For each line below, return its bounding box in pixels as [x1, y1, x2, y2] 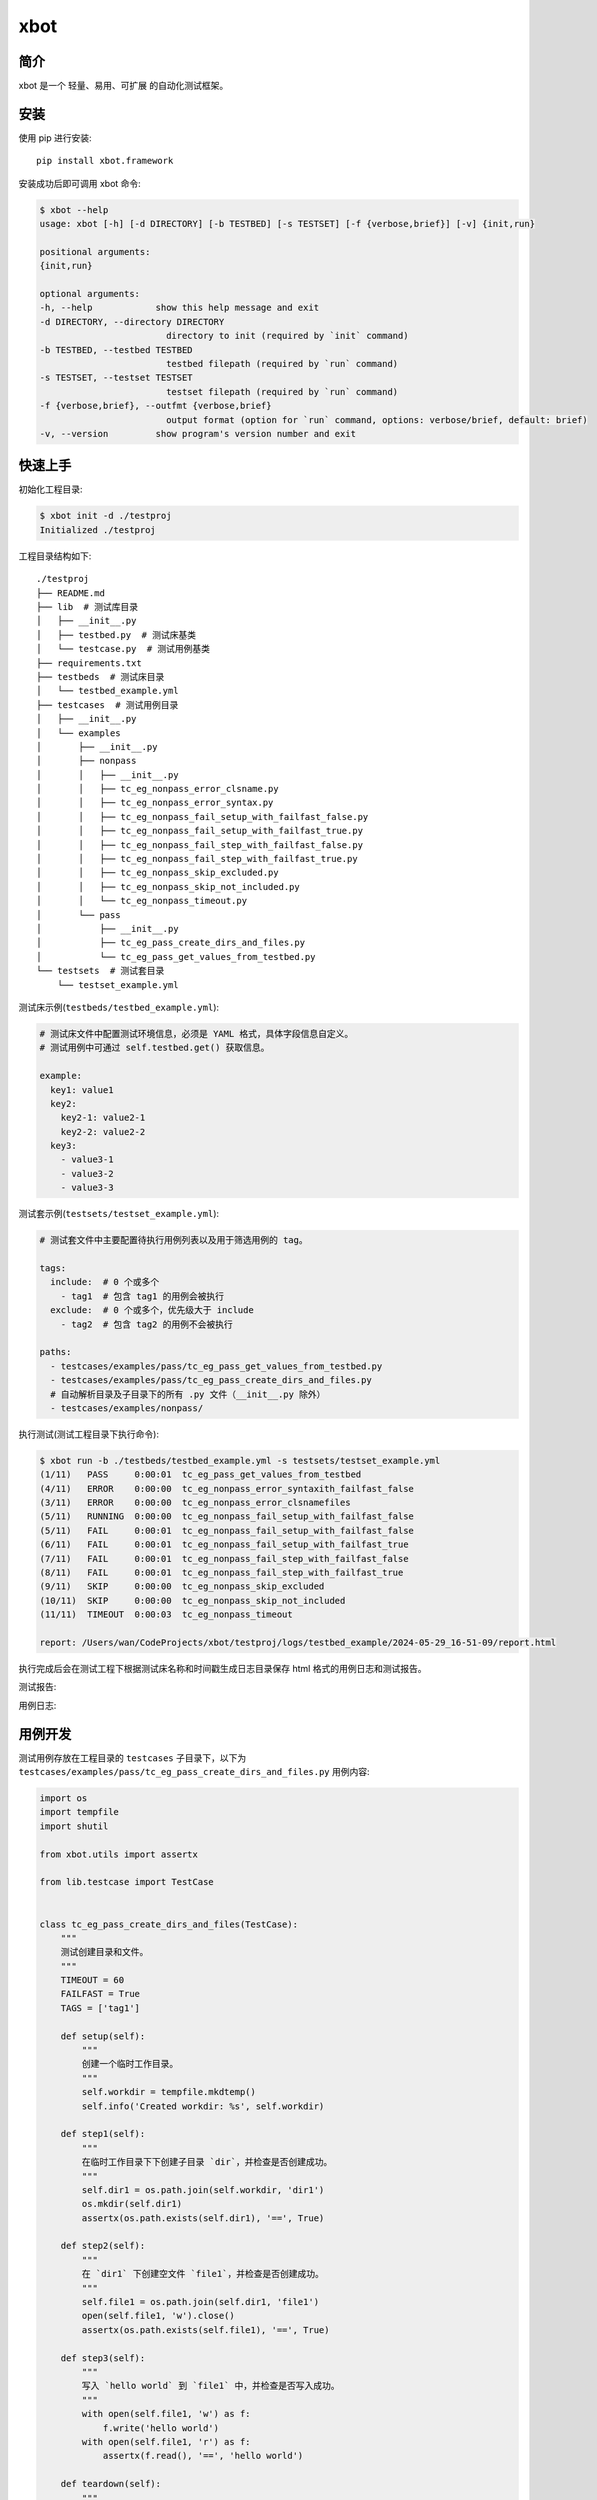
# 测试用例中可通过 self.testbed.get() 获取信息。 [39, 1042, 270, 1054]
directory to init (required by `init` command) [165, 330, 409, 342]
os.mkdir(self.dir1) [81, 2198, 183, 2210]
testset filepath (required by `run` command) [165, 386, 399, 397]
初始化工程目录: [18, 483, 84, 495]
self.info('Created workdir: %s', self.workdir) [81, 2100, 325, 2112]
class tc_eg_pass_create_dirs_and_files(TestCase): [39, 1918, 299, 1930]
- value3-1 [60, 1154, 114, 1165]
